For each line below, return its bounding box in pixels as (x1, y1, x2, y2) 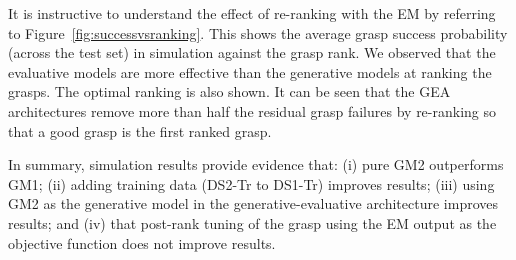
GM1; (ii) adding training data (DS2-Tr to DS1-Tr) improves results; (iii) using (8, 173, 495, 194)
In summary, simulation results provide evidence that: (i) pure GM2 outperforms (8, 154, 504, 175)
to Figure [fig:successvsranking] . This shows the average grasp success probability (8, 22, 508, 43)
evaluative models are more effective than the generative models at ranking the (8, 61, 492, 82)
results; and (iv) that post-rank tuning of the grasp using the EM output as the (8, 212, 497, 233)
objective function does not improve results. (8, 232, 276, 253)
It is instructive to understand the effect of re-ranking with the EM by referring (8, 3, 496, 23)
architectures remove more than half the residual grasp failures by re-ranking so (8, 100, 497, 121)
